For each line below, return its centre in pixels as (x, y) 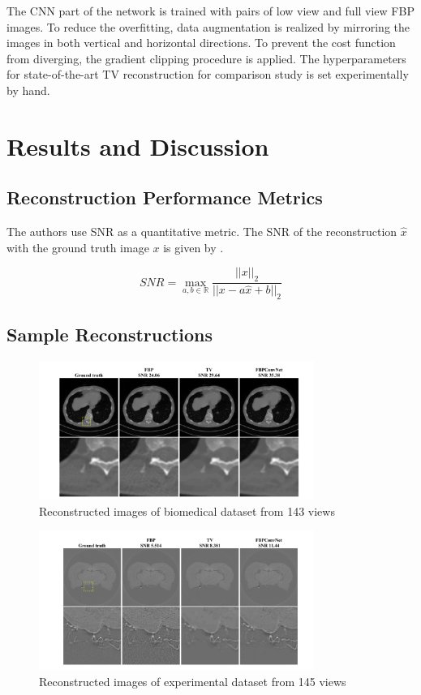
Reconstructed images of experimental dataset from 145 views (193, 681)
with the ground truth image (78, 247)
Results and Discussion (138, 146)
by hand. (28, 90)
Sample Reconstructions (110, 335)
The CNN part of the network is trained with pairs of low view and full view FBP (210, 11)
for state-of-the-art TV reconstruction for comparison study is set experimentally (208, 74)
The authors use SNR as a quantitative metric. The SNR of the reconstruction (202, 232)
